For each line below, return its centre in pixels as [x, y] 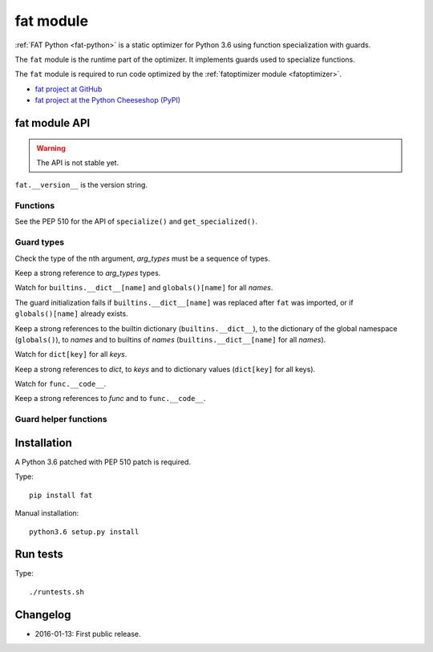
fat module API [53, 123]
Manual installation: [47, 513]
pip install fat [61, 495]
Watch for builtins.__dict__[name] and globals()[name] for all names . [144, 288]
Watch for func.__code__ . [61, 384]
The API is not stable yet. [78, 162]
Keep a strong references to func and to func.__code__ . [110, 399]
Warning [51, 148]
